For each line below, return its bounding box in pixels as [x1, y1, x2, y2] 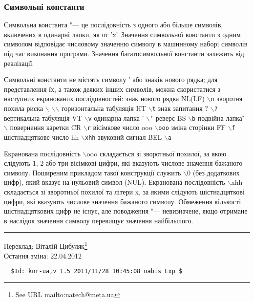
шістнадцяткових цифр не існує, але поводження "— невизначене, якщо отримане [4, 206, 248, 216]
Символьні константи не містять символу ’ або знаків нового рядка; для [4, 74, 218, 85]
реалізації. [4, 58, 34, 68]
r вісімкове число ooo [87, 122, 152, 132]
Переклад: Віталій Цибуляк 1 [4, 239, 87, 251]
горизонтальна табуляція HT [61, 103, 147, 113]
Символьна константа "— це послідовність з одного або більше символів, [4, 20, 223, 30]
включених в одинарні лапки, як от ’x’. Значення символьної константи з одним [4, 29, 241, 39]
